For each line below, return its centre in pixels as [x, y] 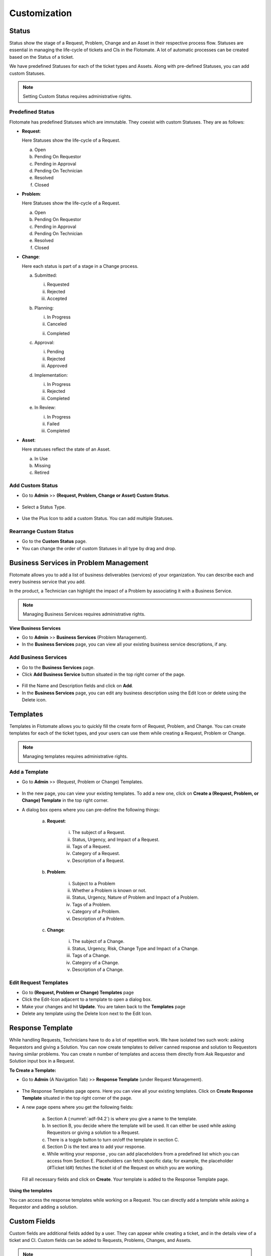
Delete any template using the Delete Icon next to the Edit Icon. [87, 1014]
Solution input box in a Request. [42, 1061]
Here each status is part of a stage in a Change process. [80, 266]
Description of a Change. [98, 969]
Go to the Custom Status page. [54, 541]
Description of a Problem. [98, 918]
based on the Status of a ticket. [42, 57]
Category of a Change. [96, 963]
